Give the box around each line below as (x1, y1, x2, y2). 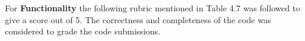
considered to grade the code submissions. (5, 25, 160, 37)
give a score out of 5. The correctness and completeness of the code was (5, 13, 272, 26)
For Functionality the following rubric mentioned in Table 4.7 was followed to (5, 2, 300, 14)
